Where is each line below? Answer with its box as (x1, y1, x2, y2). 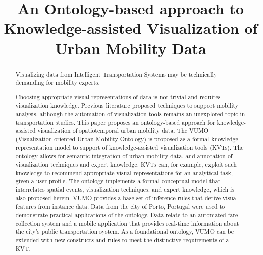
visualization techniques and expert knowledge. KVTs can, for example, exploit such (15, 160, 237, 168)
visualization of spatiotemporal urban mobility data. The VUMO (37, 126, 209, 135)
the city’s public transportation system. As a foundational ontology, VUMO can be (15, 227, 234, 236)
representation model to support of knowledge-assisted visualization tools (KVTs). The (15, 143, 244, 151)
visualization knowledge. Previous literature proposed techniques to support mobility (15, 101, 239, 110)
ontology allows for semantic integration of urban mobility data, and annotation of (15, 151, 233, 160)
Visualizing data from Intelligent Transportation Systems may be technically (15, 70, 217, 78)
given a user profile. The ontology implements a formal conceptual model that (15, 177, 221, 185)
